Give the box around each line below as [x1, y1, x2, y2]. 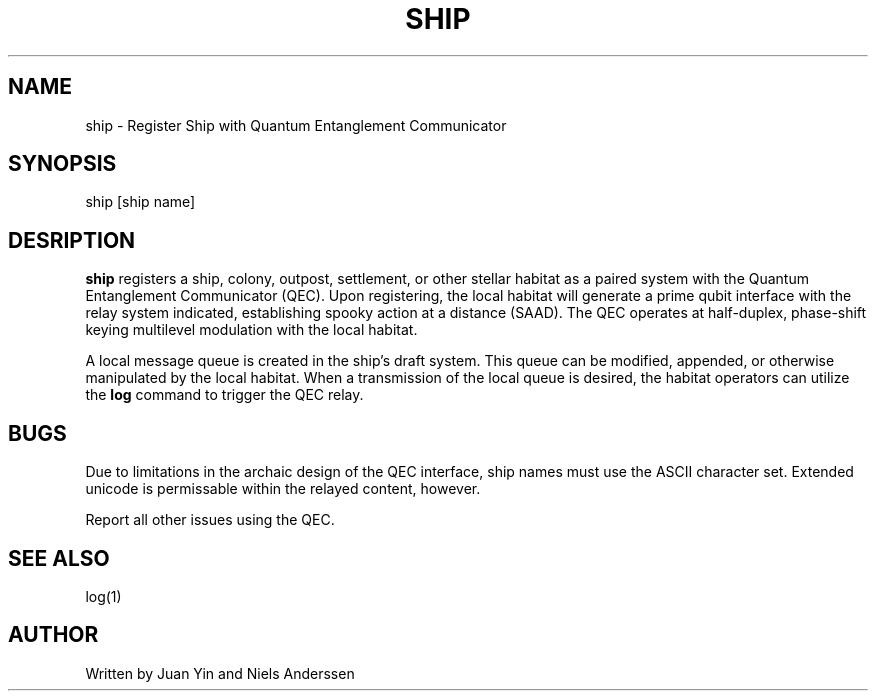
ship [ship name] [85, 193, 196, 211]
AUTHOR [8, 622, 99, 648]
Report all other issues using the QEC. [85, 511, 335, 529]
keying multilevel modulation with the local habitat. [85, 321, 418, 339]
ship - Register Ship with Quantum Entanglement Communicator [85, 116, 507, 134]
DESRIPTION [8, 227, 136, 253]
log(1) [85, 587, 122, 605]
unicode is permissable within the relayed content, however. [85, 480, 481, 498]
